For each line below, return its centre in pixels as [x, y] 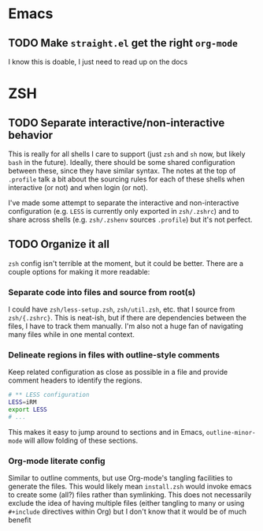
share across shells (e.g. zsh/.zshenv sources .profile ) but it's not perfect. [130, 219]
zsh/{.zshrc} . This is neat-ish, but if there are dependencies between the [127, 318]
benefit [20, 520]
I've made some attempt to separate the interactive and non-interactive [124, 203]
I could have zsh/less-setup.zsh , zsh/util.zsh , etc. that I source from [122, 309]
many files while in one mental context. [72, 335]
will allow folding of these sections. [81, 440]
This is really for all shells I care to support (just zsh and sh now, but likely [127, 154]
